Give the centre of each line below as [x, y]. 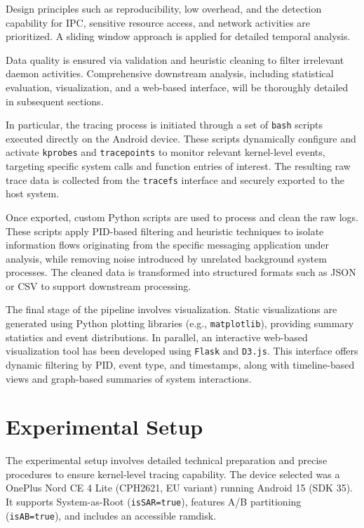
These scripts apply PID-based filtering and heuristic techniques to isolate [165, 231]
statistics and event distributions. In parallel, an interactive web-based [157, 337]
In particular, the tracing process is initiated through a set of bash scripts [164, 125]
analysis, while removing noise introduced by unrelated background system [166, 258]
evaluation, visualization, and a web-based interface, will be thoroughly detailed [177, 87]
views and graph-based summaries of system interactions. [129, 378]
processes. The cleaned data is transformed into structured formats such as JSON [181, 272]
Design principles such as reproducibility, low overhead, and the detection [164, 8]
